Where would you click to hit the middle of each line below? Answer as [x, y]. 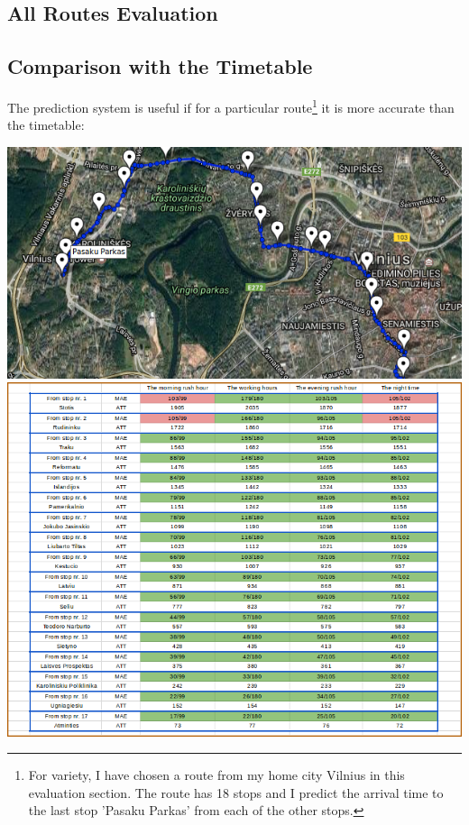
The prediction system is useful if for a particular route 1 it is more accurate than [231, 105]
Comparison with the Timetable [160, 66]
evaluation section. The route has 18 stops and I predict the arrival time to [236, 792]
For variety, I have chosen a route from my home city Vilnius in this [216, 775]
